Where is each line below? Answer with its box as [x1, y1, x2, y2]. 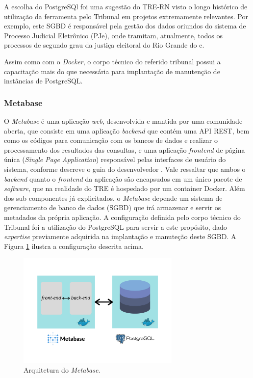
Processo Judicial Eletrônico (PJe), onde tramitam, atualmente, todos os [4, 30, 223, 40]
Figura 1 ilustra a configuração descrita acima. [4, 241, 144, 251]
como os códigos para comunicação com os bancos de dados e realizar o [4, 135, 218, 145]
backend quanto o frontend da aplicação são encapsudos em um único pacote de [4, 173, 242, 184]
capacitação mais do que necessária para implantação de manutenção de [4, 66, 220, 76]
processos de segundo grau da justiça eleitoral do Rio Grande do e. [4, 40, 204, 50]
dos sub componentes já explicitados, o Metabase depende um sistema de [4, 192, 223, 203]
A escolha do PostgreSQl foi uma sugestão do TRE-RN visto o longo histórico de [4, 1, 248, 11]
